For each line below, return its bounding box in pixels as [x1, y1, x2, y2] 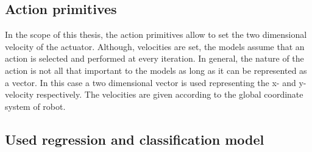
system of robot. [5, 100, 66, 112]
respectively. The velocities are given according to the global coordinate [36, 88, 303, 101]
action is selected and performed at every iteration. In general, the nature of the [5, 52, 304, 65]
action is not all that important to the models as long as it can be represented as [5, 63, 307, 76]
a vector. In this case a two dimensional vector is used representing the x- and [5, 76, 296, 89]
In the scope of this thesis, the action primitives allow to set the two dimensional [5, 28, 307, 41]
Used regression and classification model [5, 129, 264, 148]
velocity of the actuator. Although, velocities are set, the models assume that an [5, 40, 305, 52]
